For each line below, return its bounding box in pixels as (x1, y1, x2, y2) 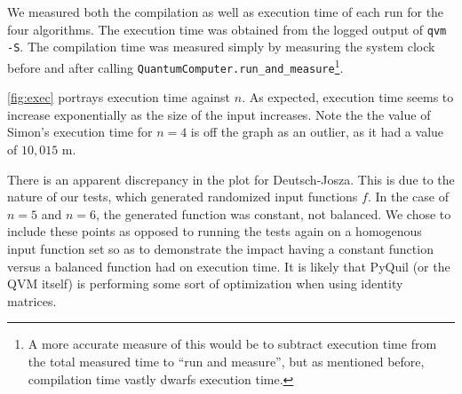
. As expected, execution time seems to (242, 88, 454, 106)
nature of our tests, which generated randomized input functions (7, 187, 358, 206)
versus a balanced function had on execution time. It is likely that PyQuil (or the (7, 256, 450, 275)
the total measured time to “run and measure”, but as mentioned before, (28, 351, 425, 370)
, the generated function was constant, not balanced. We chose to (96, 204, 451, 223)
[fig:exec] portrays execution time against (7, 88, 231, 106)
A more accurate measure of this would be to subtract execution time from (28, 335, 437, 353)
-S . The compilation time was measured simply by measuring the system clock (7, 37, 435, 56)
